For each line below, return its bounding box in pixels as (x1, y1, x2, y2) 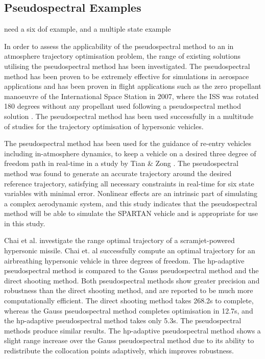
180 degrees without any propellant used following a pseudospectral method (4, 101, 242, 111)
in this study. (4, 218, 45, 228)
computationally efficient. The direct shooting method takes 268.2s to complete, (4, 295, 254, 306)
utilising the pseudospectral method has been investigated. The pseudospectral (4, 60, 250, 71)
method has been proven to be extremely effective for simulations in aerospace (4, 70, 249, 81)
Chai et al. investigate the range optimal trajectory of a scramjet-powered (4, 235, 235, 246)
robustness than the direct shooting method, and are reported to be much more (4, 285, 253, 296)
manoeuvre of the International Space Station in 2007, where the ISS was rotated (4, 90, 259, 101)
